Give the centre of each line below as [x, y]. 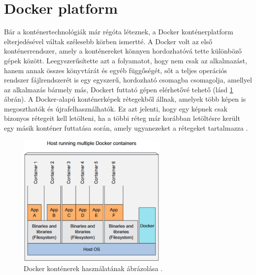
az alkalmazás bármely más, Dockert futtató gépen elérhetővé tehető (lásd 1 [119, 89]
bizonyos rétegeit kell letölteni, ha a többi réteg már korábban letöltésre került [122, 118]
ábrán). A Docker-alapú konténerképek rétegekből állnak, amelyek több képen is [125, 99]
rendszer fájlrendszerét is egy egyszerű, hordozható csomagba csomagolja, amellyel [128, 80]
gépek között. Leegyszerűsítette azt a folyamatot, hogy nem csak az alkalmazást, [126, 60]
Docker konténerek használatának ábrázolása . [93, 268]
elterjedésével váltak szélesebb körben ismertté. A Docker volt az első [108, 41]
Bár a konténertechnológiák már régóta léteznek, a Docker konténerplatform [119, 32]
